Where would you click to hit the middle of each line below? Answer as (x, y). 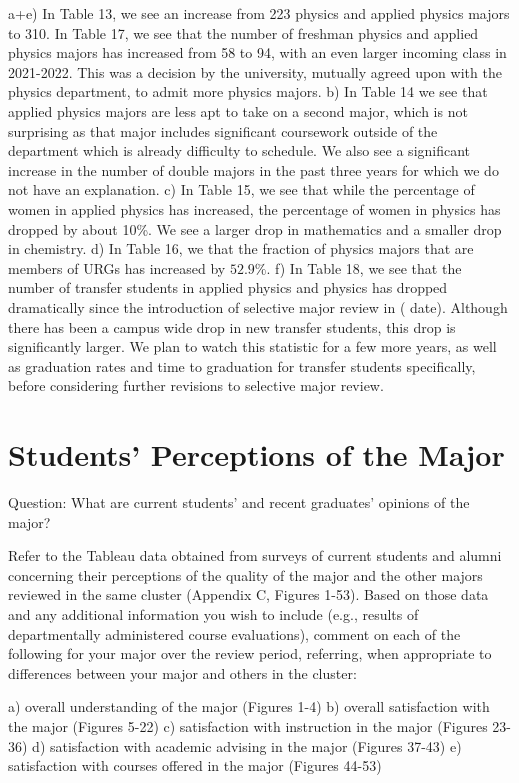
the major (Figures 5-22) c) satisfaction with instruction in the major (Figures (248, 725)
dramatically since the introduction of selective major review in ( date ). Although (258, 306)
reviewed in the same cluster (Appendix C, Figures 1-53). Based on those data (248, 594)
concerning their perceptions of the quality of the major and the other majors (245, 574)
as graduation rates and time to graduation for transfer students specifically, (242, 365)
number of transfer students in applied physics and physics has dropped (228, 287)
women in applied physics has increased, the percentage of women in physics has (254, 208)
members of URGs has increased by (117, 267)
